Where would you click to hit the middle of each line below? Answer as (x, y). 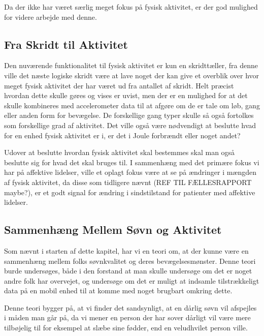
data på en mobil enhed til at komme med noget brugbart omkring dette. (118, 291)
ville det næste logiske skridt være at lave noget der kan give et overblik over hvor (132, 75)
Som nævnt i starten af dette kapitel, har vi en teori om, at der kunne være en (126, 250)
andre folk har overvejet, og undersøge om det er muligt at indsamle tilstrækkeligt (132, 280)
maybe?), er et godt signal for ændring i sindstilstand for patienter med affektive (130, 192)
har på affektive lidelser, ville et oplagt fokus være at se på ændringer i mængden (130, 172)
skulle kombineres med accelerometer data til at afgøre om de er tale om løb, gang (132, 105)
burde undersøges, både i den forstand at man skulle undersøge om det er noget (128, 271)
